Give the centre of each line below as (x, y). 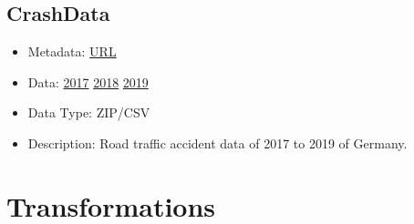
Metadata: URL (72, 51)
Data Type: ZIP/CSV (89, 112)
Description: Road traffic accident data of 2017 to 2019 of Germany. (217, 143)
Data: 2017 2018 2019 (88, 81)
